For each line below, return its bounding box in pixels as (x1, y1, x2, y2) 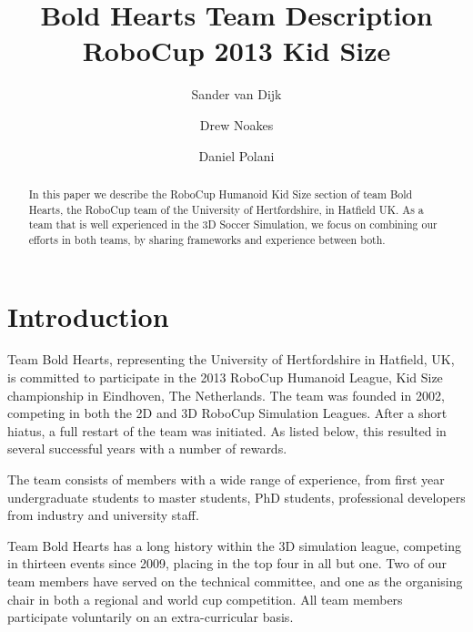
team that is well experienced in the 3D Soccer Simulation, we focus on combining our (28, 217, 438, 232)
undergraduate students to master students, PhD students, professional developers (7, 487, 466, 506)
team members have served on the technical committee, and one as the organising (7, 571, 463, 590)
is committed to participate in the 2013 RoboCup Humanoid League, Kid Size (7, 368, 443, 387)
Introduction (7, 297, 169, 334)
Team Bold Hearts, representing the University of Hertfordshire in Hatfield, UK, (7, 350, 455, 369)
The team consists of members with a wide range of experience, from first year (7, 470, 445, 489)
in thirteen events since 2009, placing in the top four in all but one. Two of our (7, 554, 447, 573)
